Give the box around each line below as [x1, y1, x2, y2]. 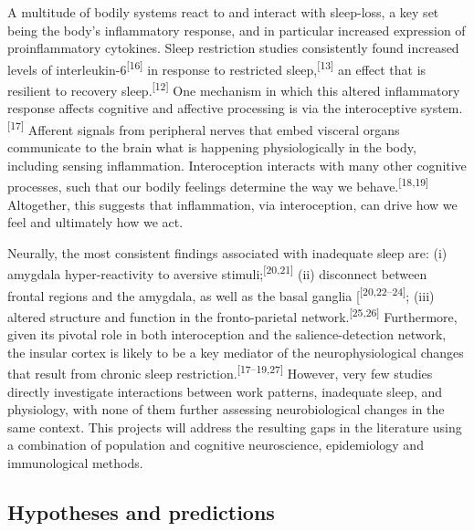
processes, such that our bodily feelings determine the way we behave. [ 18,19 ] [7, 174, 429, 195]
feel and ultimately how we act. [7, 213, 184, 232]
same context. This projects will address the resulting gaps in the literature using [7, 417, 462, 436]
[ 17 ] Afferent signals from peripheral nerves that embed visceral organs [7, 117, 400, 139]
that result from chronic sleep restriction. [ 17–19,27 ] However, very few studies [7, 361, 433, 382]
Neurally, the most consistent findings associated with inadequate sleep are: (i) [7, 243, 448, 262]
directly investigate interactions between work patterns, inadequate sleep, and [7, 381, 443, 401]
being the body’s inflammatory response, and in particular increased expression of [7, 20, 466, 39]
